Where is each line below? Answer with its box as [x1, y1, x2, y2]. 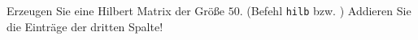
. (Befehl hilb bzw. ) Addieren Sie [239, 2, 411, 18]
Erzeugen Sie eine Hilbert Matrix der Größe [7, 2, 225, 18]
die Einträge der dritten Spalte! [7, 18, 163, 34]
